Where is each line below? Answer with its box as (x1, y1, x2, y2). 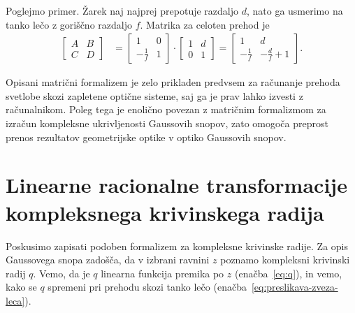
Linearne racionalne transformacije (6, 170, 347, 199)
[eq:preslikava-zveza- (251, 279, 338, 294)
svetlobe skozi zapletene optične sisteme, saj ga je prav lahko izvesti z (6, 88, 303, 103)
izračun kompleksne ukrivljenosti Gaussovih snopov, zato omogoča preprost (6, 116, 328, 130)
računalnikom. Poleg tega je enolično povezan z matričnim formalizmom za (6, 102, 326, 117)
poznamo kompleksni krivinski (220, 252, 350, 267)
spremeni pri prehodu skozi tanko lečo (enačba (48, 279, 247, 294)
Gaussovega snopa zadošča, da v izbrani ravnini (6, 252, 210, 267)
